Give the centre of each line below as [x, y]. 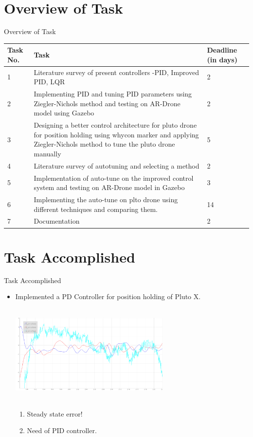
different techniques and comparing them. [96, 209]
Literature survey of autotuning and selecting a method [117, 165]
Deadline [222, 50]
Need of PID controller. [62, 430]
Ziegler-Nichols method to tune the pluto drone [104, 144]
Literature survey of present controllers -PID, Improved [116, 72]
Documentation [57, 221]
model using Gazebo [64, 113]
